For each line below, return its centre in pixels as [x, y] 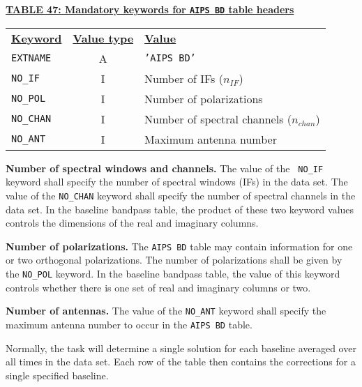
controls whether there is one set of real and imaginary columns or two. [158, 287]
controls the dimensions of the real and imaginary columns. [132, 223]
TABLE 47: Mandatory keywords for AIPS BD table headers [150, 9]
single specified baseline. [57, 375]
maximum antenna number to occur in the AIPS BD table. [129, 324]
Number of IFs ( [184, 78]
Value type [103, 38]
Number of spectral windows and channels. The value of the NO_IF [165, 168]
